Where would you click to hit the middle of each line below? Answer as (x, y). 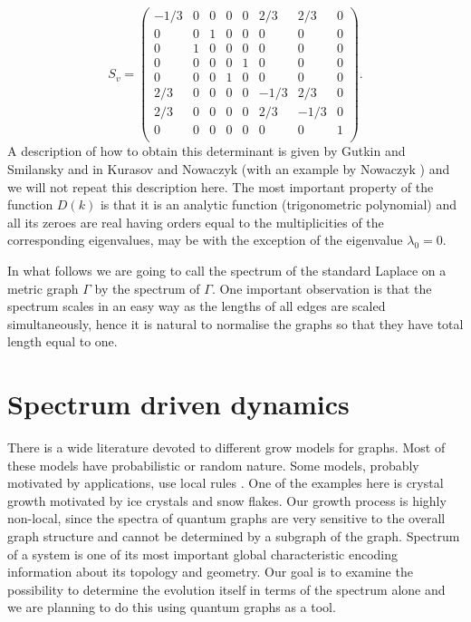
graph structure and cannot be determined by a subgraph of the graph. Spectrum (234, 535)
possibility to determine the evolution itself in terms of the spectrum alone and (226, 589)
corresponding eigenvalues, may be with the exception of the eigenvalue (205, 240)
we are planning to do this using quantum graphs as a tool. (172, 607)
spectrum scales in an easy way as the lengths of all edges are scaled (197, 306)
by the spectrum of (147, 288)
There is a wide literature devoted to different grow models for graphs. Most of (226, 447)
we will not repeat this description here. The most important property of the (221, 186)
